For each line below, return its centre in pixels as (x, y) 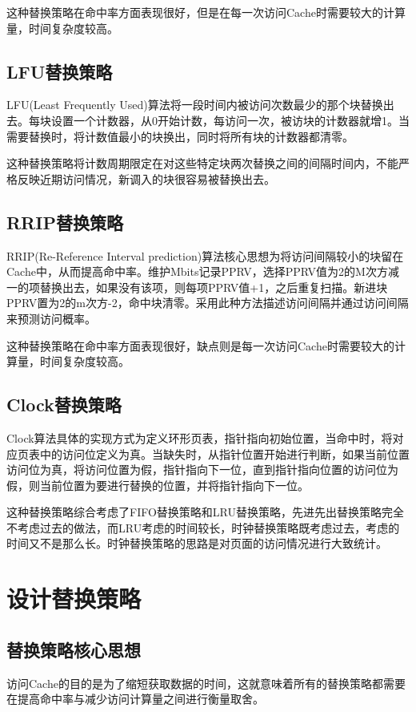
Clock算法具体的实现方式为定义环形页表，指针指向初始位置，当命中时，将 (200, 437)
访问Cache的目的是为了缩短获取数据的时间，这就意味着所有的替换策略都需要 (206, 683)
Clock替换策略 (64, 405)
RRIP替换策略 (65, 222)
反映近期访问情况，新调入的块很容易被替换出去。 (146, 178)
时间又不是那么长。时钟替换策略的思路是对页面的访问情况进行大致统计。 (197, 543)
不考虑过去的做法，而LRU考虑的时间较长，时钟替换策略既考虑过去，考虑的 (203, 527)
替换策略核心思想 (74, 649)
